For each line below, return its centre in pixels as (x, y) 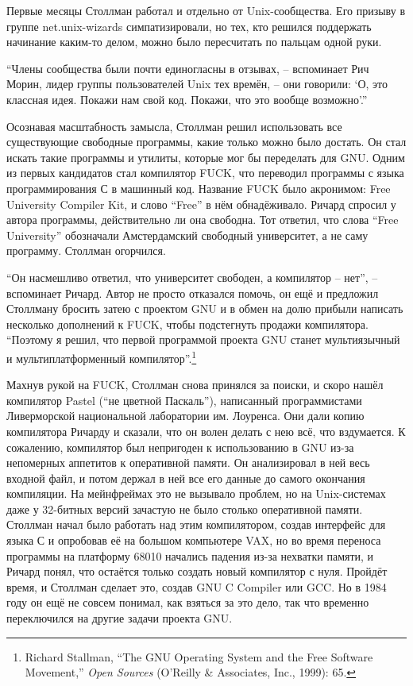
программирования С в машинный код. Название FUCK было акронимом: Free (199, 188)
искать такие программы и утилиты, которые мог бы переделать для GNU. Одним (206, 157)
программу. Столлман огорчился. (86, 251)
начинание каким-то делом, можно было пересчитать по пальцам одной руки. (194, 42)
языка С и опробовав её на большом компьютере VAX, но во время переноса (194, 540)
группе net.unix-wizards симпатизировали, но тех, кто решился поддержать (189, 26)
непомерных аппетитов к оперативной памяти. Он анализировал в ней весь (188, 462)
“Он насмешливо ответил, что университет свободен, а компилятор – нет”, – (192, 277)
